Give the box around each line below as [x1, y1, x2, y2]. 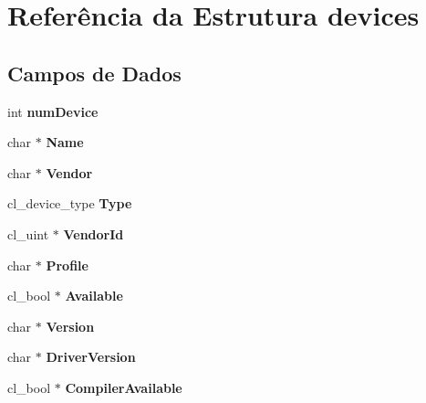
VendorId [63, 224, 124, 243]
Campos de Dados [7, 58, 182, 87]
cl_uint [7, 224, 49, 243]
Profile [46, 255, 88, 274]
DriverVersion [46, 347, 136, 366]
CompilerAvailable [65, 377, 182, 397]
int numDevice [7, 101, 99, 121]
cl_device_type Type [7, 194, 132, 213]
